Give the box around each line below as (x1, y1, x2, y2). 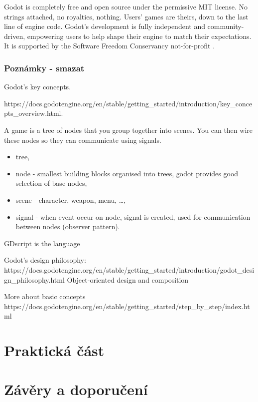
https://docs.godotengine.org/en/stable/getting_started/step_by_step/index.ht (4, 301, 250, 311)
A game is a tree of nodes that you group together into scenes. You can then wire (4, 124, 253, 135)
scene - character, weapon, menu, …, (15, 194, 126, 205)
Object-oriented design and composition (67, 274, 189, 285)
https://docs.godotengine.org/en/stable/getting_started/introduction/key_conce (4, 98, 253, 108)
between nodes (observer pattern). (15, 221, 120, 232)
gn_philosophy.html (4, 274, 65, 285)
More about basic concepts (4, 291, 86, 302)
